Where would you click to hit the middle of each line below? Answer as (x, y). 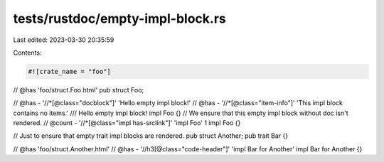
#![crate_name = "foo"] (70, 71)
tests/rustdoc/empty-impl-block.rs (120, 18)
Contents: (27, 53)
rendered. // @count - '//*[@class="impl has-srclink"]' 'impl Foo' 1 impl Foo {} (127, 123)
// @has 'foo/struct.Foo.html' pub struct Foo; (79, 90)
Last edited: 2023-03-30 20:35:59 (64, 40)
